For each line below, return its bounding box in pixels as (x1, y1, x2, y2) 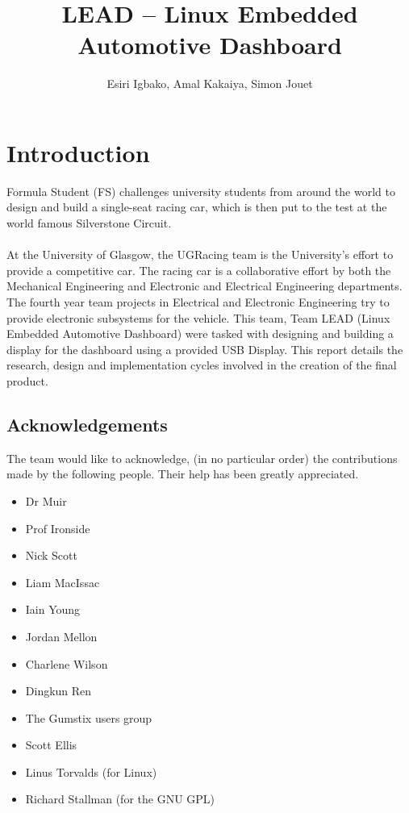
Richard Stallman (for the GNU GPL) (25, 790, 215, 807)
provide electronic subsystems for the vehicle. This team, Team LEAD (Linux (6, 309, 390, 326)
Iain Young (25, 601, 81, 618)
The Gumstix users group (25, 709, 152, 726)
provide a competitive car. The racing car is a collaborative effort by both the (6, 261, 391, 278)
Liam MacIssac (25, 573, 100, 590)
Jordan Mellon (25, 627, 98, 644)
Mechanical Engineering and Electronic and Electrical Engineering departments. (6, 277, 403, 294)
